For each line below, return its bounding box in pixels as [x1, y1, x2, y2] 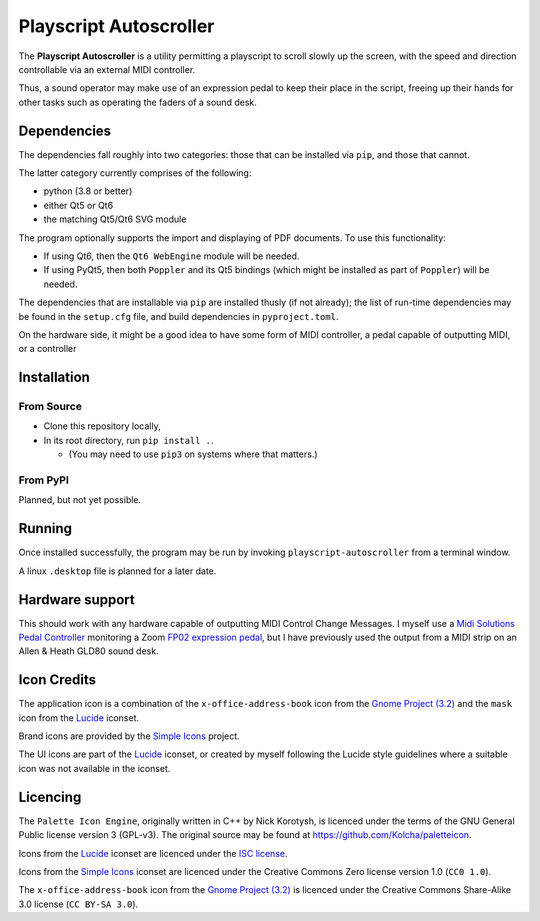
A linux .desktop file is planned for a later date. [18, 565, 217, 577]
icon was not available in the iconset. [18, 762, 171, 774]
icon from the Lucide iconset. [18, 711, 140, 724]
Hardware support [18, 591, 135, 608]
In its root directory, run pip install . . [43, 434, 214, 446]
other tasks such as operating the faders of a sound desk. [18, 96, 257, 108]
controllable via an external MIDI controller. [18, 63, 196, 75]
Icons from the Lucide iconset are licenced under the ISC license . [18, 847, 288, 859]
